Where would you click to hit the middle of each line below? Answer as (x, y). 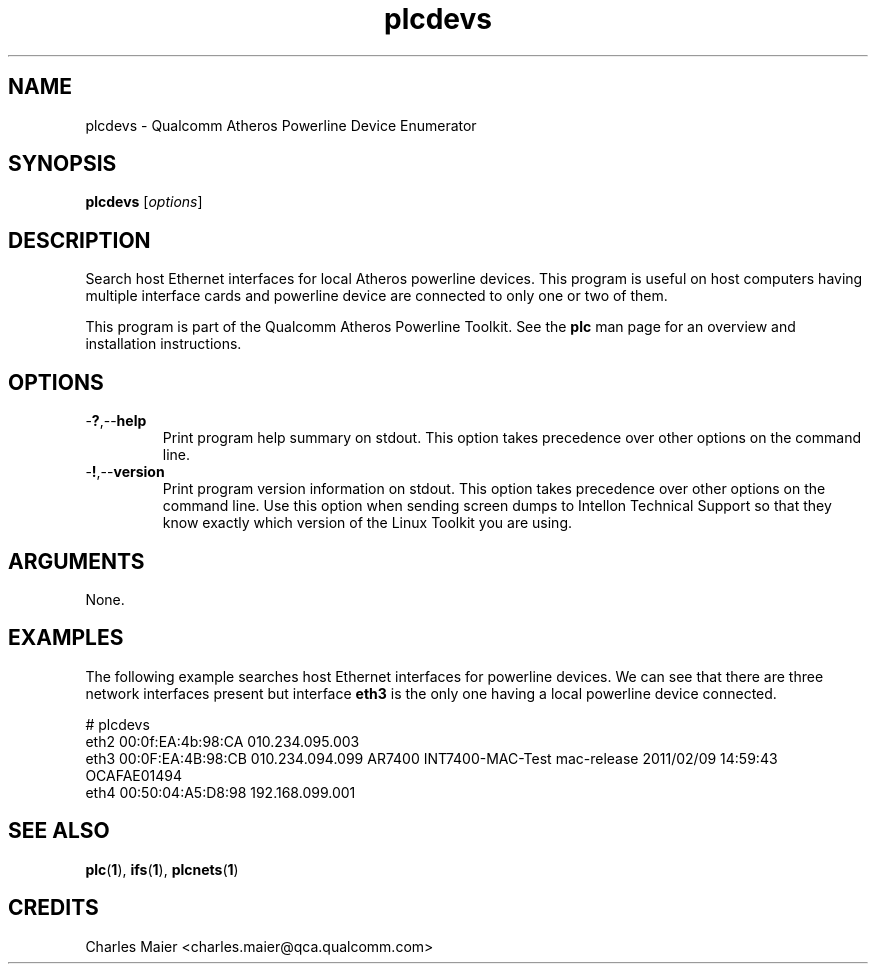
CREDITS (53, 908)
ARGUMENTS (76, 561)
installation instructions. (163, 344)
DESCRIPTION (79, 240)
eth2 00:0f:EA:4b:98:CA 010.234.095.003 (222, 741)
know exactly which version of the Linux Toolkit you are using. (367, 523)
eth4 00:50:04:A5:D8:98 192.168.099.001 (220, 792)
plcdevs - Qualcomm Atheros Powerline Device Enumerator (281, 125)
